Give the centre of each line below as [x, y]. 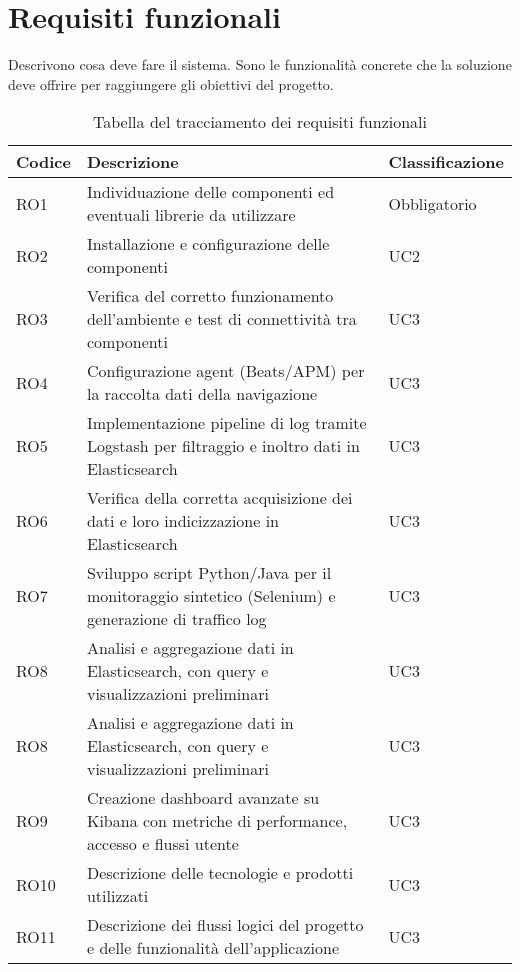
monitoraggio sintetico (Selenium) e [211, 596]
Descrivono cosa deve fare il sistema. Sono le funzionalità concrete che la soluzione [260, 64]
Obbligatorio [432, 203]
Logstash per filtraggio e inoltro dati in [223, 446]
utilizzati [117, 896]
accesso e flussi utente [162, 844]
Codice [43, 162]
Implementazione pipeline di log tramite [226, 423]
